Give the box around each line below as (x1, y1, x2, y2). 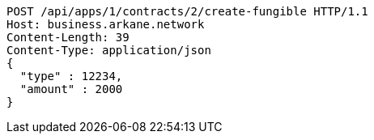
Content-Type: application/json (6, 44, 211, 57)
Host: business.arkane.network (6, 18, 205, 31)
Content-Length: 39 (6, 31, 130, 44)
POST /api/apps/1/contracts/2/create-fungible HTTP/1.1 (6, 5, 368, 18)
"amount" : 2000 (19, 83, 123, 95)
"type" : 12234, (19, 70, 123, 83)
